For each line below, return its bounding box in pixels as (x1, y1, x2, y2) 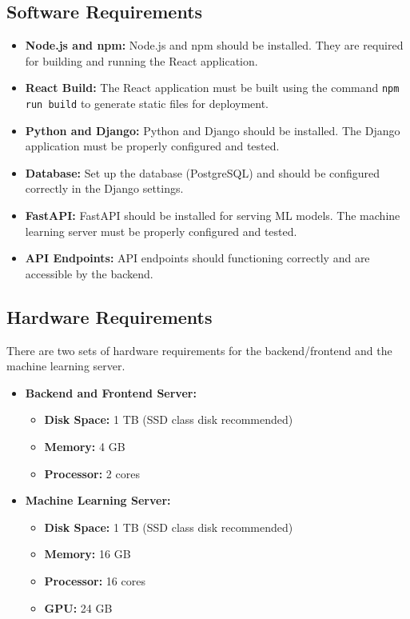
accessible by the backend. (25, 265, 153, 282)
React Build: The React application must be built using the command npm (25, 79, 400, 96)
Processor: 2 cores (44, 465, 140, 481)
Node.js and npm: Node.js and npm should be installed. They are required (25, 37, 404, 54)
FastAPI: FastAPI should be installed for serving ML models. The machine (25, 207, 400, 224)
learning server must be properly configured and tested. (25, 222, 297, 239)
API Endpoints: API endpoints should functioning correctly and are (25, 250, 370, 266)
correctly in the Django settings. (25, 180, 184, 197)
